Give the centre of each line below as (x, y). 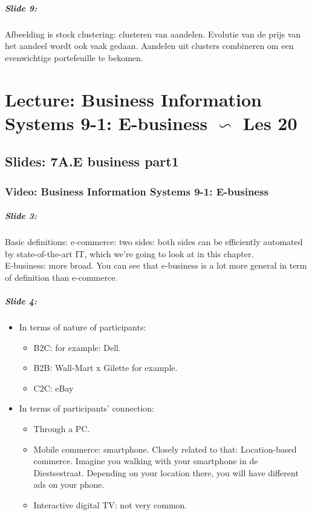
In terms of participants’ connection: (86, 408)
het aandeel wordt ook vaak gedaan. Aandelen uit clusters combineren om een (149, 46)
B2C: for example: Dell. (77, 347)
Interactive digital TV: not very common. (110, 504)
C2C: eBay (54, 388)
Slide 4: (21, 301)
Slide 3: (21, 216)
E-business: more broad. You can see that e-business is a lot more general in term (156, 265)
